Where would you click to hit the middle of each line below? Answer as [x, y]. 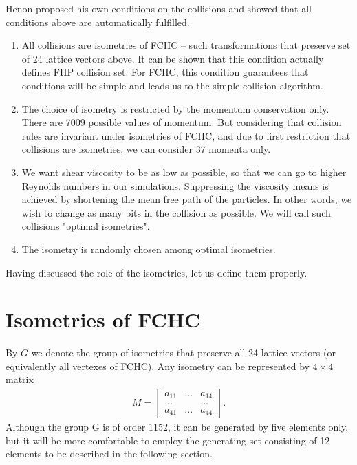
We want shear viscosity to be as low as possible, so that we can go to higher [184, 172]
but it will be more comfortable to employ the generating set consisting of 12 [168, 440]
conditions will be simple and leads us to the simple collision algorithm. [172, 85]
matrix [20, 379]
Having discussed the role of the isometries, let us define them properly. [156, 272]
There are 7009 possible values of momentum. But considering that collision [182, 122]
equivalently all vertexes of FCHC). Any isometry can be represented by [158, 366]
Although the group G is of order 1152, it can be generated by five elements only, [177, 427]
